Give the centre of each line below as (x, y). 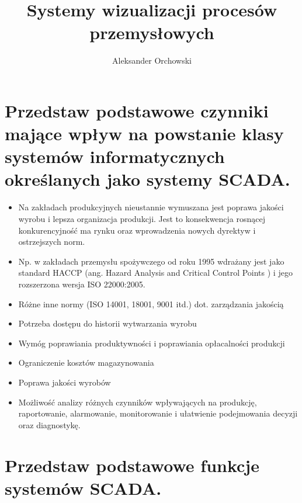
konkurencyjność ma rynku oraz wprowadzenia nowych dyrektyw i (137, 230)
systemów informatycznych (115, 156)
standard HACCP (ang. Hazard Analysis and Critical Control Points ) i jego (155, 273)
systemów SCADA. (83, 488)
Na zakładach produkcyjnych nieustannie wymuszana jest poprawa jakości (151, 207)
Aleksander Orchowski (152, 60)
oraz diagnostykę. (49, 424)
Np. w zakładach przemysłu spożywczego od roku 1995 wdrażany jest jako (151, 261)
